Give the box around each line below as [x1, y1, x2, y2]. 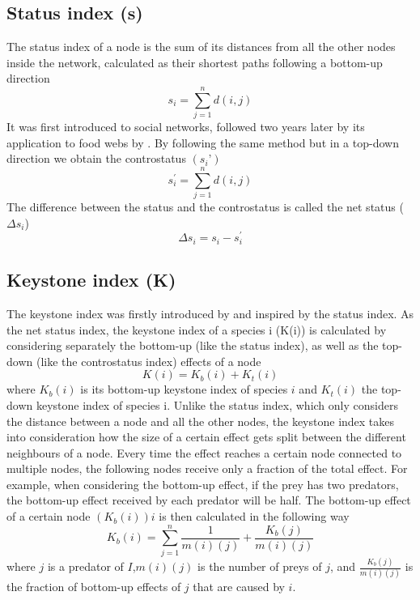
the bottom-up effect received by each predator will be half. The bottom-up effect [6, 491, 411, 509]
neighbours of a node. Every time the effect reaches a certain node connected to [6, 444, 402, 461]
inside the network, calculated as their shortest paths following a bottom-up [6, 53, 383, 70]
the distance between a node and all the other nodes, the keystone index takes [6, 412, 395, 429]
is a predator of [47, 558, 124, 575]
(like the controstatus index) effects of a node [36, 352, 261, 369]
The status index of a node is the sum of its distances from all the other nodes [6, 38, 396, 55]
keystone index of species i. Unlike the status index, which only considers [36, 396, 398, 413]
